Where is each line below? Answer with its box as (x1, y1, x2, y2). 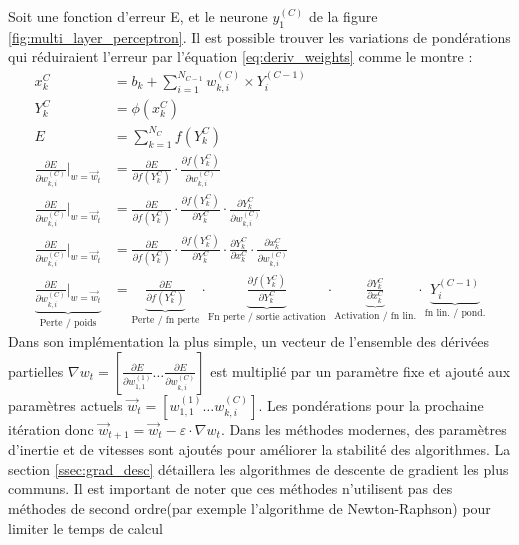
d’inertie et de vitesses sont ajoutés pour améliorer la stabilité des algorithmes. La (8, 439, 511, 460)
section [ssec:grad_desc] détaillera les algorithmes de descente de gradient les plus (8, 458, 509, 479)
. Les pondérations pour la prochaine (258, 394, 484, 415)
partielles (8, 360, 64, 381)
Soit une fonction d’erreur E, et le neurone (8, 6, 268, 26)
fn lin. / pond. (424, 308, 486, 319)
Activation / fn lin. (334, 310, 417, 321)
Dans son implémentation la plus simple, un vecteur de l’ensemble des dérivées (8, 331, 490, 352)
